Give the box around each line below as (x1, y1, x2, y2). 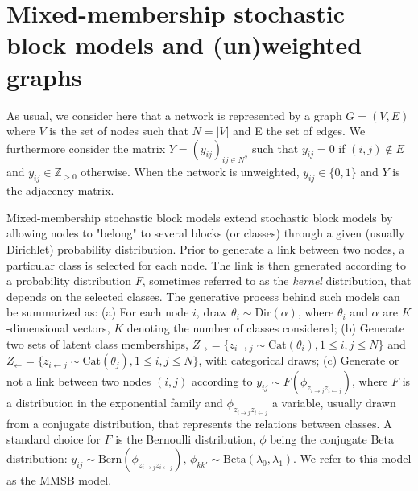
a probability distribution (6, 272, 131, 289)
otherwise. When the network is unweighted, (81, 163, 300, 180)
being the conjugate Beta (270, 431, 394, 448)
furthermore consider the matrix (6, 139, 166, 156)
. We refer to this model (293, 449, 412, 466)
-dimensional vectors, (6, 320, 110, 336)
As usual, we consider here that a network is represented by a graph (6, 106, 342, 123)
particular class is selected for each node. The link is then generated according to (6, 256, 406, 273)
